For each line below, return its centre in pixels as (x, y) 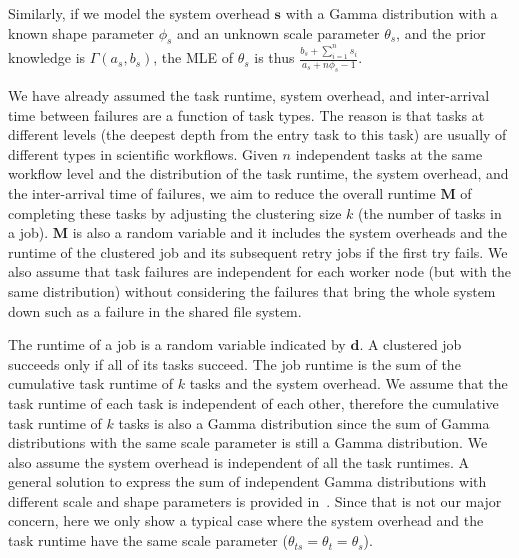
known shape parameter (81, 32)
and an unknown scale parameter (278, 32)
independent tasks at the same (389, 153)
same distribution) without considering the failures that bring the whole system (252, 290)
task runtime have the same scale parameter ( (148, 540)
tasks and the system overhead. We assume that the (348, 383)
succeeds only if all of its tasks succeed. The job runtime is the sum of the (234, 363)
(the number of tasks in (429, 212)
